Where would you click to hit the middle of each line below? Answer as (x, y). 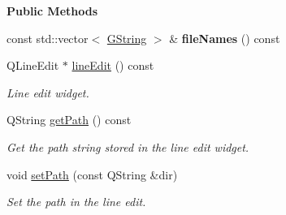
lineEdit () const (113, 65)
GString (127, 38)
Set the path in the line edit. (76, 202)
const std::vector (48, 38)
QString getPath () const (69, 120)
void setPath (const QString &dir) (92, 174)
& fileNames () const (225, 38)
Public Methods (52, 11)
